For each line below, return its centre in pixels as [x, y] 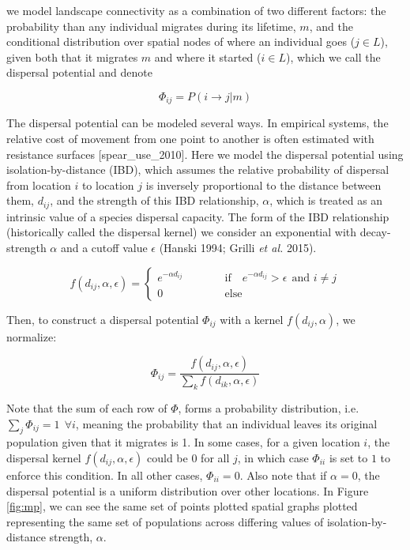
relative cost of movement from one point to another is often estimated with [190, 139]
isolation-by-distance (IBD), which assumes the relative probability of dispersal [198, 170]
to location [108, 185]
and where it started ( [208, 57]
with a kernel [252, 319]
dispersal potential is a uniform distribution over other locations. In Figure [188, 490]
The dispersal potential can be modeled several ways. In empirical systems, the [197, 123]
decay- [375, 232]
